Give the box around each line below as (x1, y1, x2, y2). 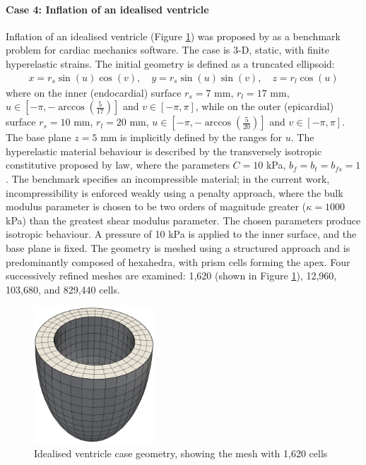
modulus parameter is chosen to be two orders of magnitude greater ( (6, 199, 307, 214)
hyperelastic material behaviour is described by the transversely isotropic (6, 143, 322, 158)
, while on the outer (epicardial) (195, 99, 334, 114)
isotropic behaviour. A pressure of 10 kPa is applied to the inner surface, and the (6, 227, 357, 241)
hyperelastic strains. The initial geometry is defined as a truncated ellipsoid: (6, 56, 335, 71)
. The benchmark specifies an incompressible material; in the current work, (6, 171, 330, 186)
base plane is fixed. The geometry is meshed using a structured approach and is (6, 240, 350, 255)
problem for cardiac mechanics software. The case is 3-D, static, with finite (6, 42, 330, 57)
